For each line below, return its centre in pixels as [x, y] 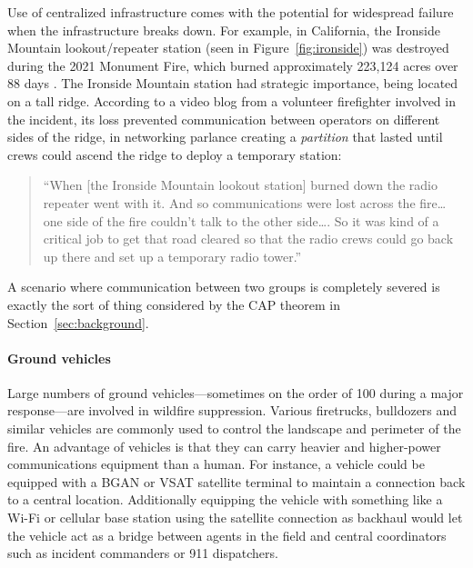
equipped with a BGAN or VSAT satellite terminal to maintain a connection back [236, 481]
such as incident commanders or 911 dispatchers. [143, 553]
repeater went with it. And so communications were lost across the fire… [245, 202]
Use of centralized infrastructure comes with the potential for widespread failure [231, 12]
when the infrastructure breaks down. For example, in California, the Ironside [224, 30]
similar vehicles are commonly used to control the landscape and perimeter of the [234, 428]
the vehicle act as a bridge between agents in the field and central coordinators [227, 535]
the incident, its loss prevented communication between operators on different [224, 119]
